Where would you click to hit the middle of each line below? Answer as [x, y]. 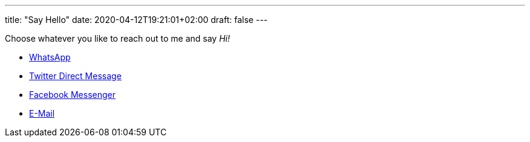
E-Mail [42, 113]
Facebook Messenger [72, 95]
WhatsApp [50, 57]
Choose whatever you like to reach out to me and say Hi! [117, 38]
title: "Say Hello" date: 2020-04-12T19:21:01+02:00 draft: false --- [136, 20]
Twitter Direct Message [75, 76]
